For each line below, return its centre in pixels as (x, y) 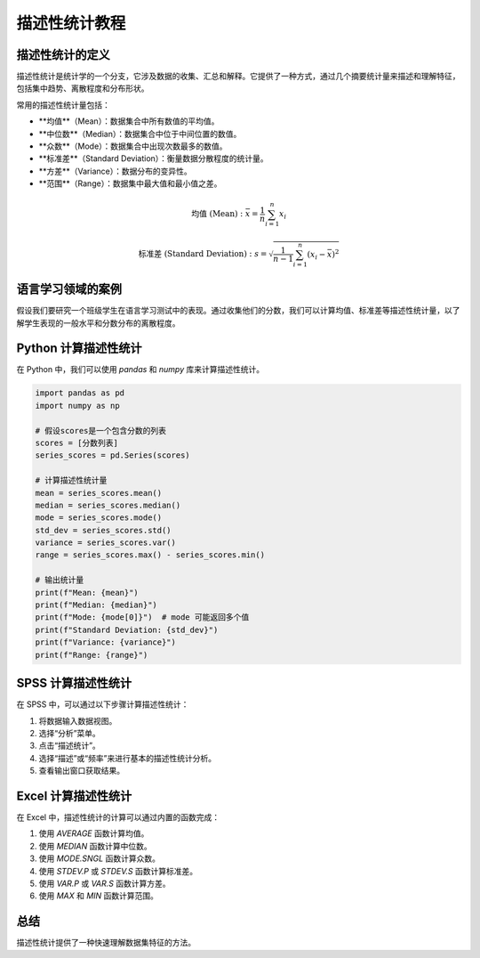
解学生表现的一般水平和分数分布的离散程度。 (98, 323)
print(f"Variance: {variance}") (106, 642)
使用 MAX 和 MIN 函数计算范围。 (99, 896)
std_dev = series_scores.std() (104, 530)
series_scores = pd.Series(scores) (112, 455)
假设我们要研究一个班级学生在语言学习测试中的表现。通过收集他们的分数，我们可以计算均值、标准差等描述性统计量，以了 (238, 311)
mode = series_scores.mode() (99, 518)
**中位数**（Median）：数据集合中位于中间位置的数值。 (140, 134)
